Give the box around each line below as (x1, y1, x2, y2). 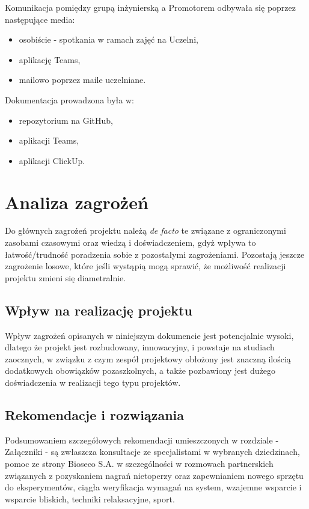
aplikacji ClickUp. (19, 154, 85, 166)
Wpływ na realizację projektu (5, 300, 192, 319)
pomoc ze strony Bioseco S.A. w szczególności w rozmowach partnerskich (5, 457, 274, 469)
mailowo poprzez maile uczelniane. (19, 73, 146, 86)
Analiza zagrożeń (5, 189, 148, 214)
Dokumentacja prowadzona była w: (5, 93, 134, 106)
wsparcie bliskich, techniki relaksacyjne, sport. (5, 492, 175, 505)
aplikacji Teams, (19, 134, 79, 147)
